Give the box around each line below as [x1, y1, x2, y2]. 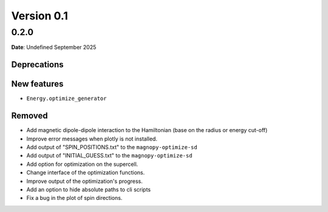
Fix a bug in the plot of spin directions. [26, 194, 123, 202]
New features [11, 79, 64, 89]
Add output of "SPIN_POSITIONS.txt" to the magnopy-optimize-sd [26, 144, 197, 151]
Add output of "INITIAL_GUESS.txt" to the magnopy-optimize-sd [26, 152, 193, 159]
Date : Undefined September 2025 [11, 44, 97, 51]
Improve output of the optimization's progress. [26, 177, 143, 185]
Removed [11, 111, 48, 121]
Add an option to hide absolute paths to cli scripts [26, 185, 151, 193]
